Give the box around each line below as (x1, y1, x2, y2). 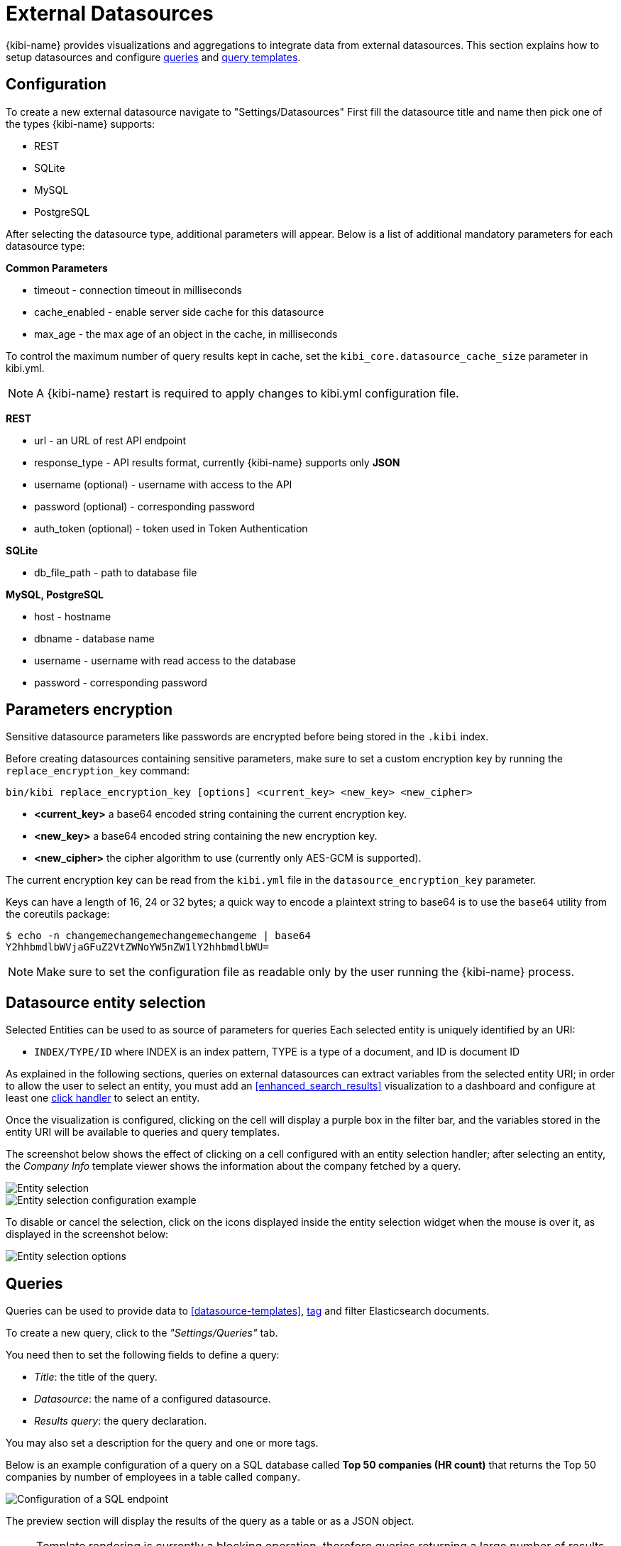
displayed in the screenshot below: (6, 1228, 169, 1241)
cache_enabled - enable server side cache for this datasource (34, 305, 324, 318)
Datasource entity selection (6, 993, 206, 1012)
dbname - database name (34, 632, 155, 645)
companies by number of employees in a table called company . (6, 1471, 300, 1484)
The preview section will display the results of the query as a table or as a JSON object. (6, 1515, 414, 1528)
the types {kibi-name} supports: (6, 117, 155, 130)
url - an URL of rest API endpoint (34, 434, 186, 446)
